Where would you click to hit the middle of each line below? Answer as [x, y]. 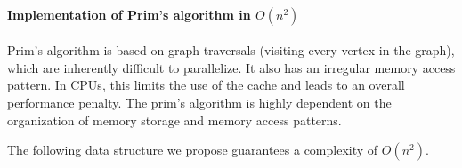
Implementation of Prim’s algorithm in [129, 14]
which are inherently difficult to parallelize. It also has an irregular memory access [231, 67]
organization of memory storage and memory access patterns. [174, 120]
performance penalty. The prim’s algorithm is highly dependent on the [199, 102]
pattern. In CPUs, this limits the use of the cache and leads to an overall [206, 85]
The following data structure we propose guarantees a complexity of [193, 150]
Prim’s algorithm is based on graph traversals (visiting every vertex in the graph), [231, 50]
